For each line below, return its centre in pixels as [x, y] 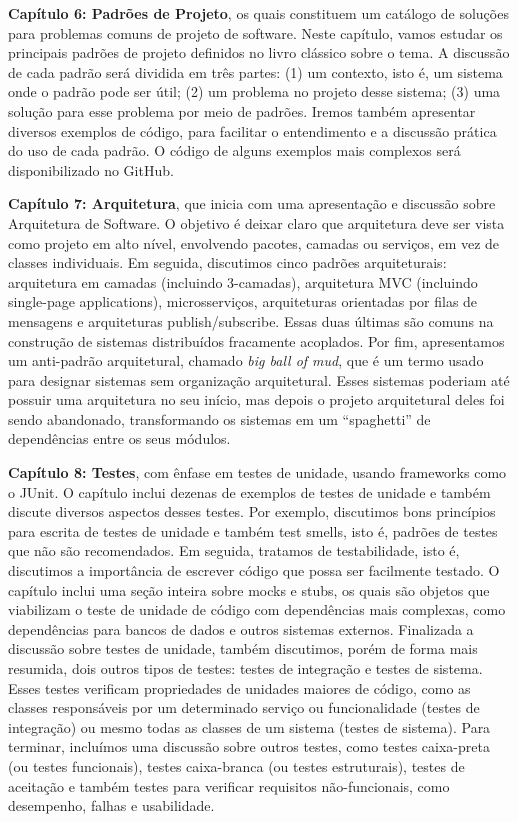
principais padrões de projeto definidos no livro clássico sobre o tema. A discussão [259, 52]
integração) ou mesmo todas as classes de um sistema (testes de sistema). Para [249, 726]
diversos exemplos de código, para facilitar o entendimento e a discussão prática [252, 130]
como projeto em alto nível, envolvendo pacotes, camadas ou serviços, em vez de [254, 242]
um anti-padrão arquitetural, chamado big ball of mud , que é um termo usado [246, 360]
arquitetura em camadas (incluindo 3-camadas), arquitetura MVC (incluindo [243, 281]
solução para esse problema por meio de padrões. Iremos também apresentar [242, 110]
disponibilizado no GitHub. [91, 169]
